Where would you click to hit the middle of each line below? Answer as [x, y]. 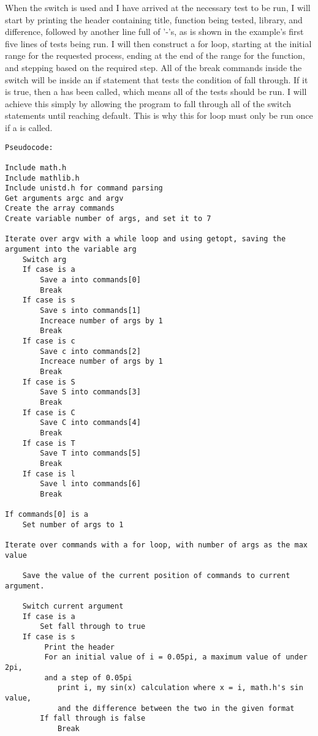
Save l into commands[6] [90, 484]
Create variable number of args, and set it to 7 [108, 219]
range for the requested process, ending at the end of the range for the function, [155, 55]
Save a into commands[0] [90, 280]
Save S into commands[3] [90, 392]
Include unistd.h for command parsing [84, 188]
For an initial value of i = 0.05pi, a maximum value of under [176, 657]
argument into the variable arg [71, 250]
